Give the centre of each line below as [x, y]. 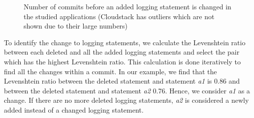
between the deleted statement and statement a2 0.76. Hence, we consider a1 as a [127, 90]
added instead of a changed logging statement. [74, 109]
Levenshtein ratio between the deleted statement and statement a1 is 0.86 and [122, 81]
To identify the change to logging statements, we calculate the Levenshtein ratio [125, 42]
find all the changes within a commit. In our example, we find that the [111, 71]
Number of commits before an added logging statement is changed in [127, 6]
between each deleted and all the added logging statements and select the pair [122, 52]
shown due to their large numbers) [76, 26]
